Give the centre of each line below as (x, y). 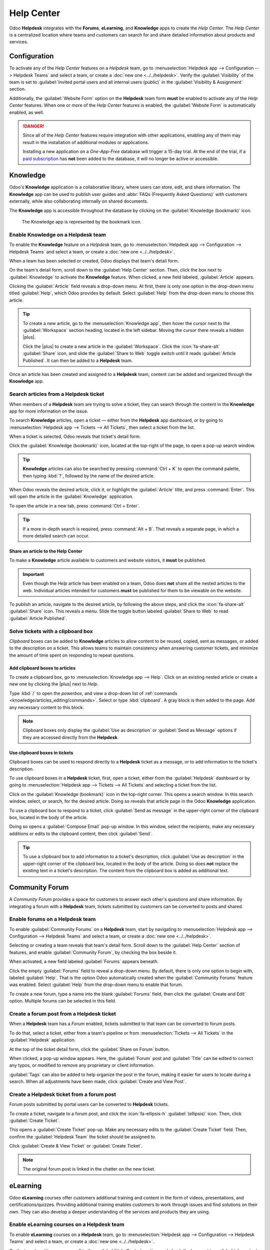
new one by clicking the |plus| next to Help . (54, 684)
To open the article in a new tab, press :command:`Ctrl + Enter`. (75, 505)
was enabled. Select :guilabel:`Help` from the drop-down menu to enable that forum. (96, 984)
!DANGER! (33, 126)
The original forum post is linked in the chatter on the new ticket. (89, 1169)
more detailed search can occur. (56, 536)
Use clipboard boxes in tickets (41, 752)
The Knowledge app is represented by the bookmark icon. (82, 222)
